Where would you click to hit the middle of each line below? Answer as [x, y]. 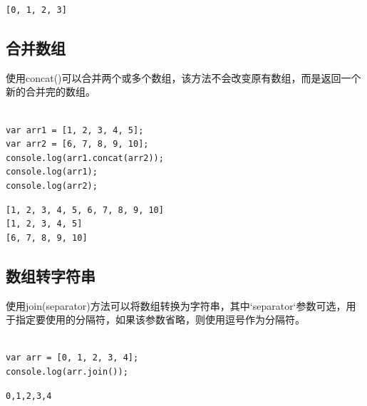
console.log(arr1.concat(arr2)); [85, 158]
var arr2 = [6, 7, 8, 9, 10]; [77, 144]
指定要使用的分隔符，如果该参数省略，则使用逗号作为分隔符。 [160, 319]
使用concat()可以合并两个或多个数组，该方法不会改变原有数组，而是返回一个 [183, 77]
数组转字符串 [51, 275]
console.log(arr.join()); [67, 371]
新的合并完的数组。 [51, 92]
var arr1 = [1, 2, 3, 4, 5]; [75, 130]
